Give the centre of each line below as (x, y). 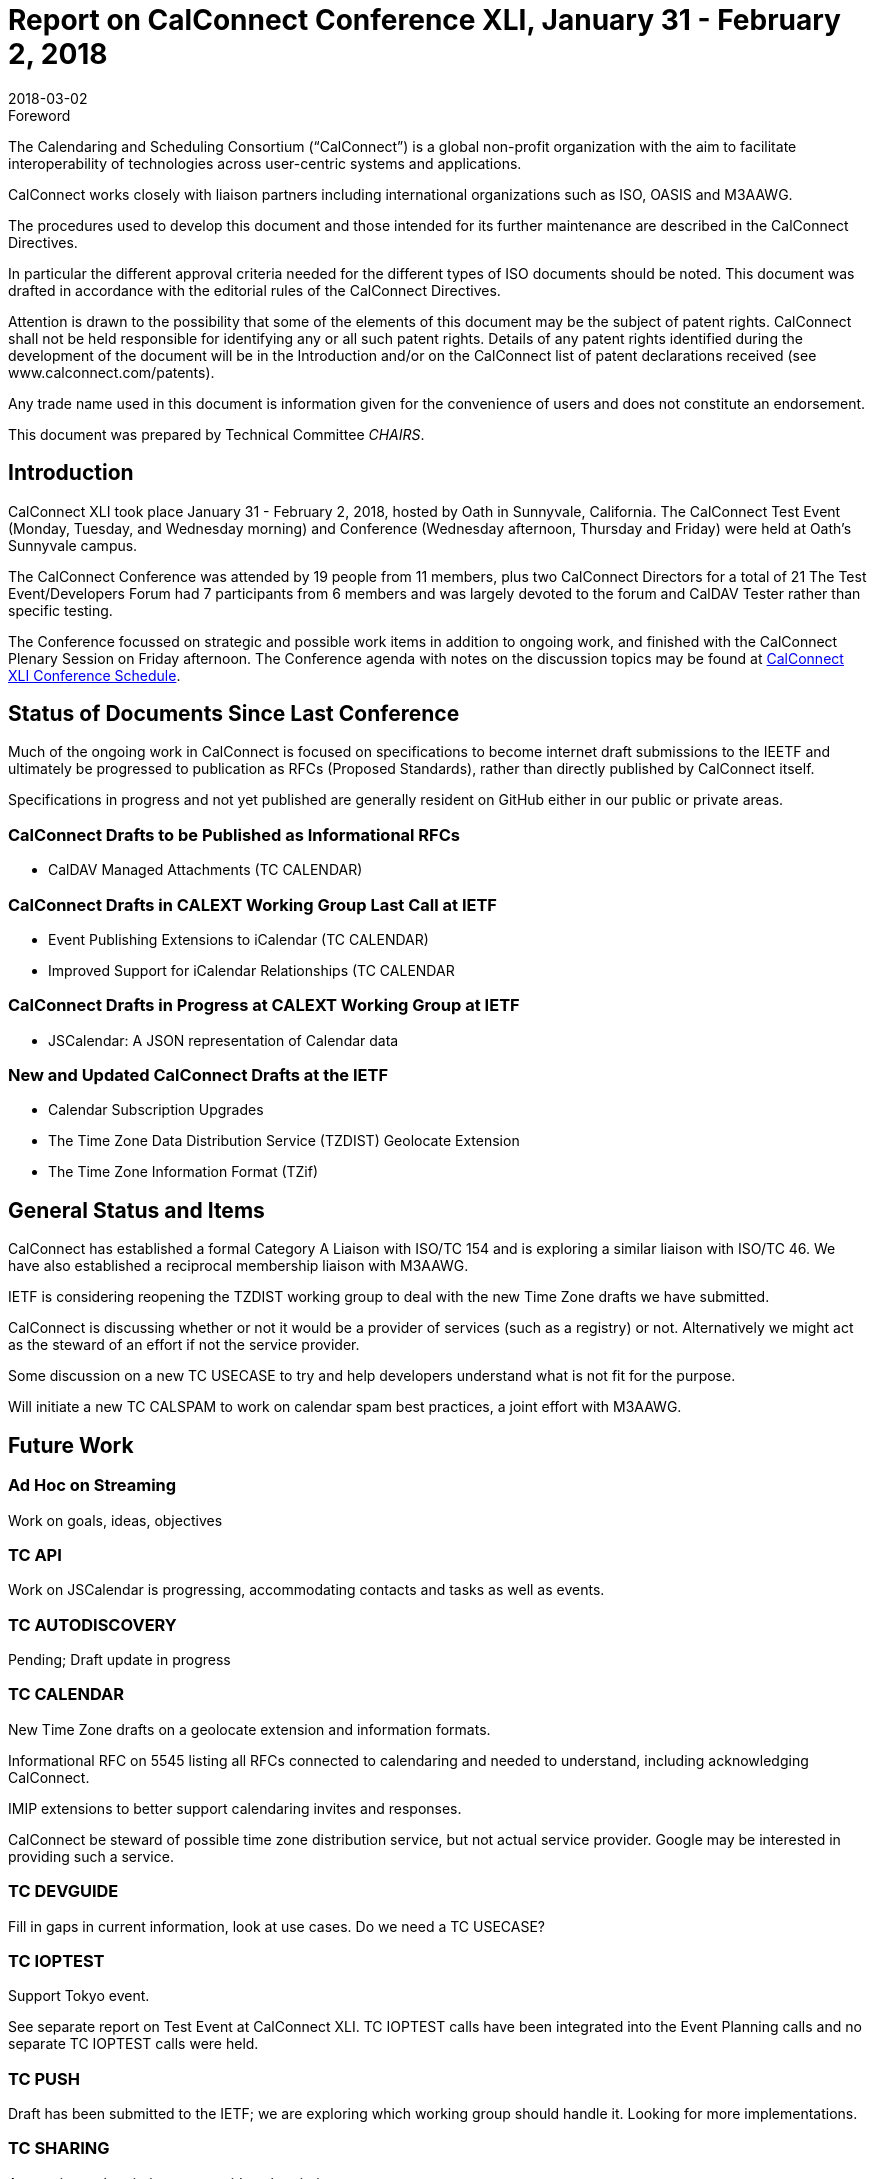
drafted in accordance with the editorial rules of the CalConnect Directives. (254, 290)
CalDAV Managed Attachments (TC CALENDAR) (205, 870)
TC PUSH (44, 2078)
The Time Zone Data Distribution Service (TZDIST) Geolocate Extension (284, 1141)
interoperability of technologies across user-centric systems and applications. (265, 163)
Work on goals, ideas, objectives (115, 1520)
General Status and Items (136, 1210)
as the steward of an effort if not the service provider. (184, 1345)
